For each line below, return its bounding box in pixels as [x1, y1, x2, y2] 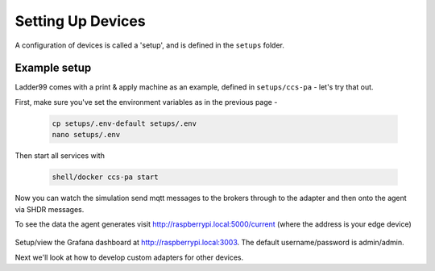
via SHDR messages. [14, 204, 85, 214]
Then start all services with [14, 151, 105, 161]
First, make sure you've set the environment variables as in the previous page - [14, 97, 278, 106]
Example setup [14, 61, 92, 75]
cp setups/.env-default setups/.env [52, 119, 197, 128]
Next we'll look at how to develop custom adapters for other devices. [14, 252, 244, 262]
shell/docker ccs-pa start [52, 173, 159, 181]
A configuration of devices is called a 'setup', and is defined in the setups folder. [14, 40, 285, 50]
